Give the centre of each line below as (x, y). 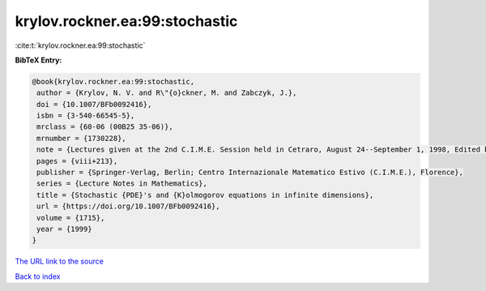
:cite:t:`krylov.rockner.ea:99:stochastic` (80, 45)
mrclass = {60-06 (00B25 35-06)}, (105, 127)
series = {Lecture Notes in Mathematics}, (122, 184)
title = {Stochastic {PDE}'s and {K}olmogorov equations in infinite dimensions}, (205, 195)
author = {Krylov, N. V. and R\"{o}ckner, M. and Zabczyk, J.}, (167, 93)
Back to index (38, 276)
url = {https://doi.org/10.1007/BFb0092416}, (128, 206)
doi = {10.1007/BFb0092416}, (94, 104)
